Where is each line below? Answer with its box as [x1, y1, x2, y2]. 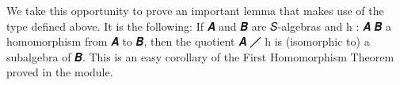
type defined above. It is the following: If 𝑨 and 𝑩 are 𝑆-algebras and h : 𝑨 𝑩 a [6, 17, 391, 34]
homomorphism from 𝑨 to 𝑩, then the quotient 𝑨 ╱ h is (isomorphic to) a [6, 33, 370, 50]
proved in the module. [6, 64, 113, 80]
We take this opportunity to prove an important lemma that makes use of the [6, 2, 384, 18]
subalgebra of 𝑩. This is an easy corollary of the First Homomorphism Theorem [6, 48, 394, 65]
